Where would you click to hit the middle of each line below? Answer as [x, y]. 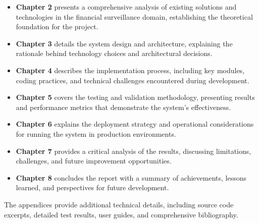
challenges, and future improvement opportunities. [94, 161]
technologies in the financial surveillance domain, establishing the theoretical [134, 16]
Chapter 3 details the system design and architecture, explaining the [124, 43]
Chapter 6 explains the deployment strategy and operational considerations [135, 124]
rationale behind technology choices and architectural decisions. [114, 53]
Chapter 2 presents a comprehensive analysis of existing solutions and [126, 7]
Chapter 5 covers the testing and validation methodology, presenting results [135, 97]
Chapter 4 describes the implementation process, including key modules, [130, 70]
